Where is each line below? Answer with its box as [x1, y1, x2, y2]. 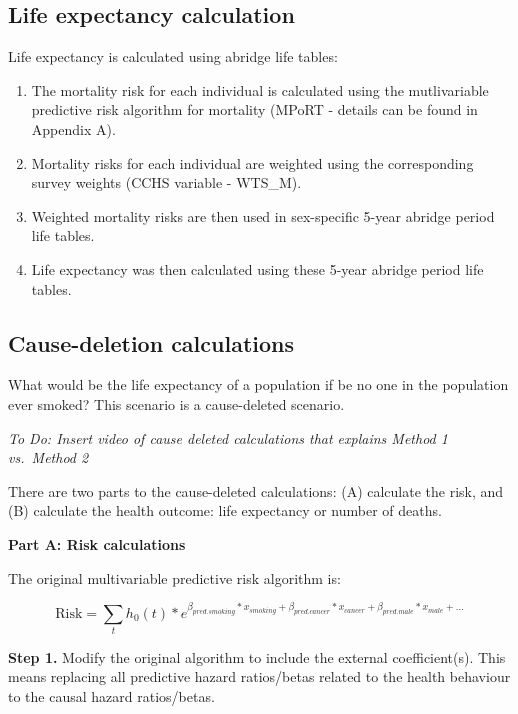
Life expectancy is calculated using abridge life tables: [8, 46, 338, 67]
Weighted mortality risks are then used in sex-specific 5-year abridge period [31, 205, 495, 226]
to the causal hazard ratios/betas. [8, 686, 215, 707]
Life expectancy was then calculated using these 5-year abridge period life [31, 258, 484, 279]
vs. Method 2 [8, 447, 89, 468]
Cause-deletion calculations [8, 327, 294, 358]
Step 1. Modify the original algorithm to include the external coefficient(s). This [8, 646, 506, 667]
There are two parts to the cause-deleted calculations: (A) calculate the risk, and [8, 480, 504, 501]
